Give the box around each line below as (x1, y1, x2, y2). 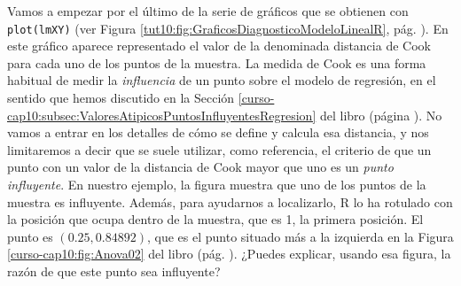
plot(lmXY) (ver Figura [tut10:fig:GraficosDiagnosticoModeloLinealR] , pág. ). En (7, 19, 449, 37)
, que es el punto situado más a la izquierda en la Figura (146, 227, 454, 245)
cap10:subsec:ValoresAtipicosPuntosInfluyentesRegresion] (7, 105, 316, 124)
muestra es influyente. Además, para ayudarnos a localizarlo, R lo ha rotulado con (7, 192, 453, 211)
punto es (7, 227, 53, 245)
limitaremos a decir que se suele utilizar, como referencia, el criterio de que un (7, 140, 432, 158)
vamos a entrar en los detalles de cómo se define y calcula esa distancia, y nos (7, 123, 429, 142)
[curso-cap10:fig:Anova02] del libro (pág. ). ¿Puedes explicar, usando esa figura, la (7, 244, 451, 263)
